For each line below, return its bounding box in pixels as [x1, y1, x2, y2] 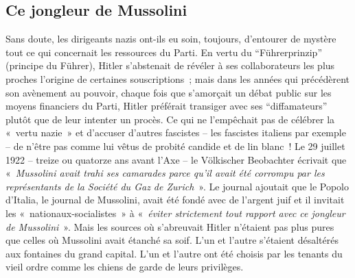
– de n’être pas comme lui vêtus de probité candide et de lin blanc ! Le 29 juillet [5, 138, 345, 153]
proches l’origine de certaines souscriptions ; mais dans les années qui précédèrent [5, 71, 350, 86]
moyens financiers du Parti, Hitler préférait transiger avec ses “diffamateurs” [5, 99, 328, 113]
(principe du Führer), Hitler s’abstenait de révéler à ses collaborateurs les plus [5, 58, 335, 73]
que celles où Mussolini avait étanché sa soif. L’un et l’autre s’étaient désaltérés [5, 233, 339, 247]
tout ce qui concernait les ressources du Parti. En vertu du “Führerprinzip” [5, 45, 322, 59]
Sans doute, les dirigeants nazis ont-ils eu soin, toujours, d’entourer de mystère [5, 31, 336, 46]
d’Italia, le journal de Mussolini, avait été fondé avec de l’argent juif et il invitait [5, 192, 345, 207]
